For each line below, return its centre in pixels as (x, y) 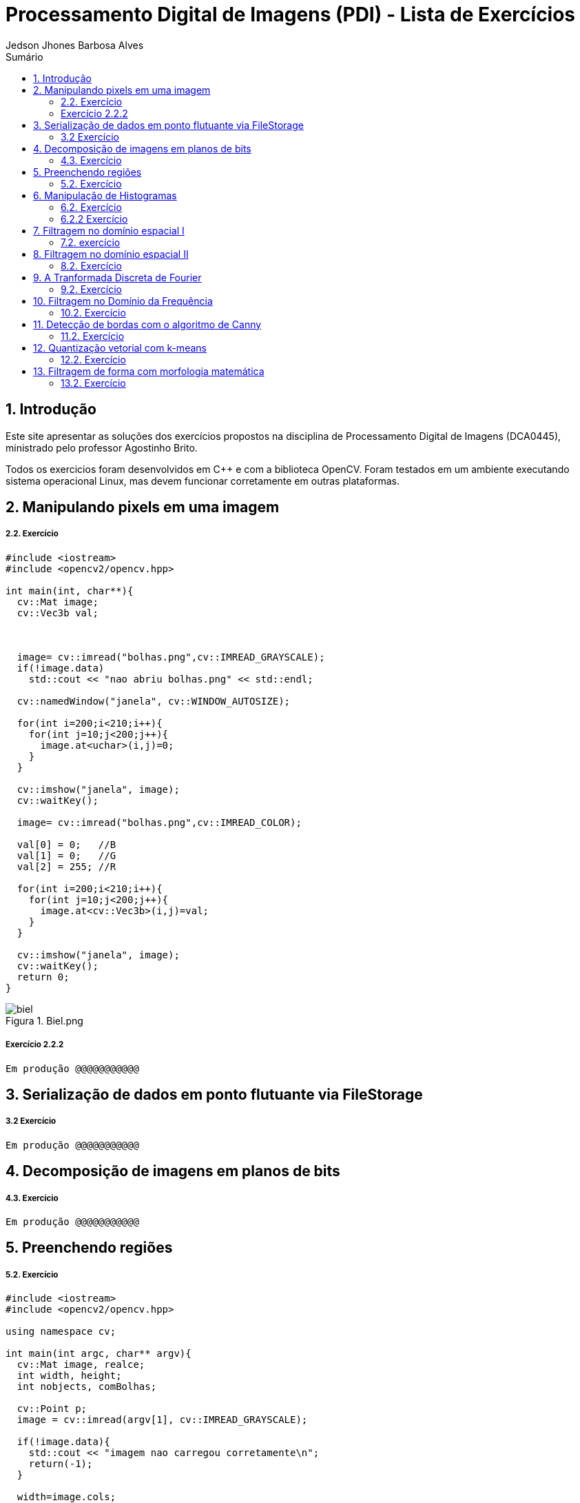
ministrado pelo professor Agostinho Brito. (102, 447)
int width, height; (69, 1376)
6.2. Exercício (91, 207)
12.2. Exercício (93, 359)
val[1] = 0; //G (66, 855)
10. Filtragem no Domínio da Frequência (123, 301)
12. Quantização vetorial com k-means (120, 347)
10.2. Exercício (93, 312)
